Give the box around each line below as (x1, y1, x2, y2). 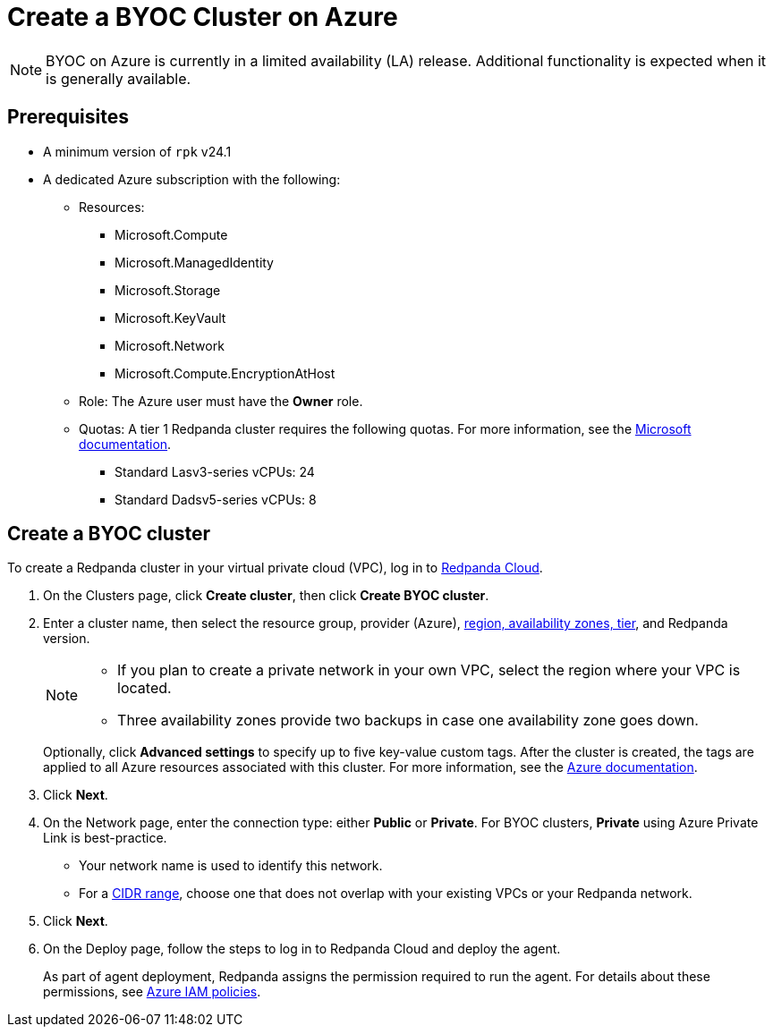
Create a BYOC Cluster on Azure (7, 2, 398, 32)
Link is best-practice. (43, 830, 167, 846)
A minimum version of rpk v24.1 (43, 143, 232, 159)
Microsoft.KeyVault (115, 309, 226, 326)
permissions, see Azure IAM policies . (43, 984, 261, 1000)
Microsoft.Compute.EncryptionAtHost (115, 365, 336, 381)
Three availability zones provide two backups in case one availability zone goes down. (117, 711, 699, 730)
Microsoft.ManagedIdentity (115, 254, 274, 270)
